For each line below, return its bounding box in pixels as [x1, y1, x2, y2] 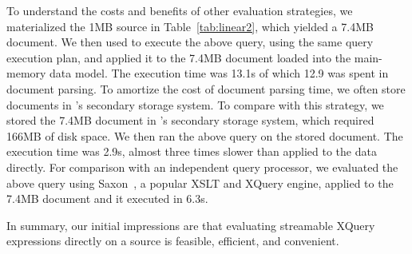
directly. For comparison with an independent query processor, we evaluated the [6, 158, 398, 175]
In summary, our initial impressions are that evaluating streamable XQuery [6, 216, 375, 233]
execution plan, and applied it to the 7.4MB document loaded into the [6, 49, 351, 65]
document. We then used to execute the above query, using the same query [6, 34, 374, 50]
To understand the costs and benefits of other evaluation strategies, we [6, 2, 353, 18]
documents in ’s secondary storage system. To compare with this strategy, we [6, 96, 384, 113]
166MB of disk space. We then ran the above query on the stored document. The [6, 127, 403, 144]
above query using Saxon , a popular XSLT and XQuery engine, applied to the [6, 174, 394, 191]
